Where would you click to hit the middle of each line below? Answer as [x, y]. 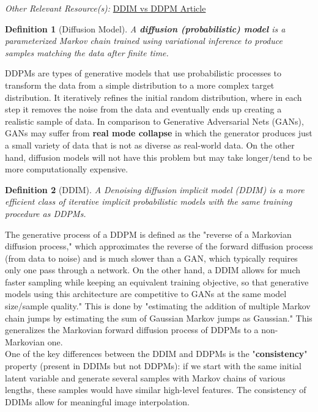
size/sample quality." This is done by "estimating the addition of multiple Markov [158, 306]
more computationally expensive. [67, 169]
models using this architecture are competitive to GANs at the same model [146, 294]
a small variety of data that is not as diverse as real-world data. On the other [150, 145]
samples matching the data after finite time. [87, 52]
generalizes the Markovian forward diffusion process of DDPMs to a [132, 330]
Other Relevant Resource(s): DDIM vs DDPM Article [105, 8]
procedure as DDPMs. [46, 213]
